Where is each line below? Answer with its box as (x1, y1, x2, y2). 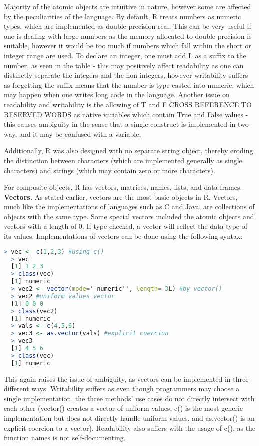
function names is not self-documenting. (4, 432, 126, 443)
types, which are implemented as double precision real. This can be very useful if (4, 21, 251, 31)
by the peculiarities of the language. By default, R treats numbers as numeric (4, 11, 241, 21)
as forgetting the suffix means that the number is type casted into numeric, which (4, 79, 254, 90)
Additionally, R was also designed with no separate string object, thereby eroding (4, 145, 253, 156)
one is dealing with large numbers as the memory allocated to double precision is (4, 30, 252, 41)
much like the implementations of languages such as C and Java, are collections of (4, 201, 255, 212)
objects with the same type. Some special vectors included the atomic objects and (4, 211, 254, 221)
